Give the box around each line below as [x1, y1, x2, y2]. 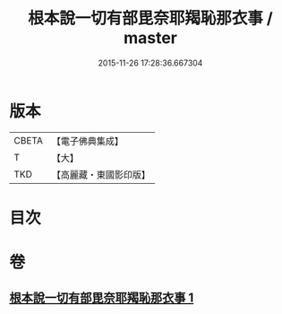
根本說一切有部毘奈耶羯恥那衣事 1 [9, 291, 194, 306]
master [124, 28, 177, 48]
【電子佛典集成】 [51, 135, 124, 147]
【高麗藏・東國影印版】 [51, 168, 150, 180]
